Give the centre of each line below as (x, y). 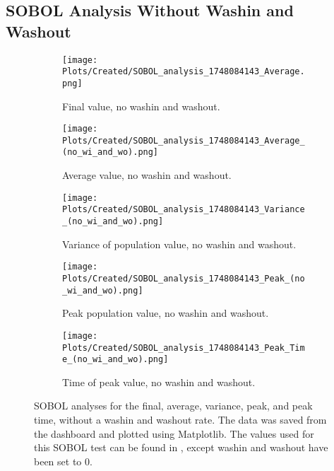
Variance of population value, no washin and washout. (179, 244)
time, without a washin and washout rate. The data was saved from (180, 419)
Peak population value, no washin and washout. (166, 313)
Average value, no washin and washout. (147, 175)
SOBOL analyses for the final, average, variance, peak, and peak (173, 406)
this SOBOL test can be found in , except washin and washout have (181, 447)
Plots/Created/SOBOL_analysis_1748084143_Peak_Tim (184, 348)
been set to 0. (63, 461)
